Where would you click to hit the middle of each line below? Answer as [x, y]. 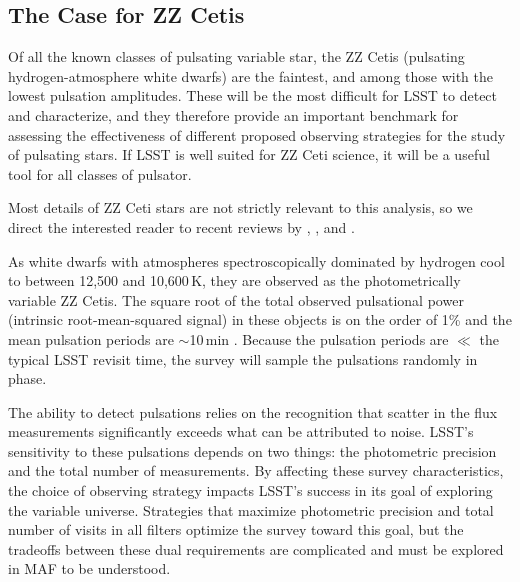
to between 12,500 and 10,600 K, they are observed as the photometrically [234, 280]
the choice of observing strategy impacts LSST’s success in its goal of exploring [250, 490]
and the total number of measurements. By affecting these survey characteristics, [256, 470]
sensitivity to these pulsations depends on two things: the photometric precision [252, 450]
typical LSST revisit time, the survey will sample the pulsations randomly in [243, 358]
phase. [27, 378]
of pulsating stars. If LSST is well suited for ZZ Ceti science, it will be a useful [249, 154]
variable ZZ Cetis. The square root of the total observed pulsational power [236, 299]
